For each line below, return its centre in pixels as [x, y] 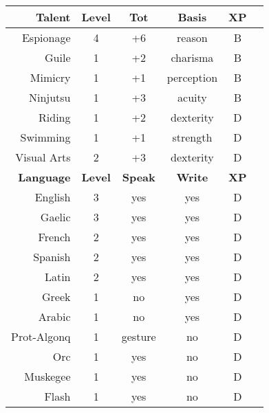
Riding [55, 117]
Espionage [46, 37]
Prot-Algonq [41, 336]
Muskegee [47, 376]
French [54, 236]
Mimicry [50, 77]
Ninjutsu [50, 97]
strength [192, 137]
